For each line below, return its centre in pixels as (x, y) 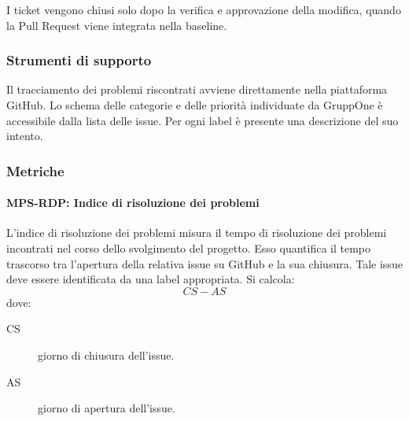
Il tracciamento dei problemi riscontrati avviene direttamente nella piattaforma (197, 89)
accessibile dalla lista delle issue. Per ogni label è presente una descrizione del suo (203, 120)
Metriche (35, 170)
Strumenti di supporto (79, 60)
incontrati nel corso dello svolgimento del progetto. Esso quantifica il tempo (189, 248)
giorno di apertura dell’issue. (107, 408)
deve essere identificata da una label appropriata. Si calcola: (151, 279)
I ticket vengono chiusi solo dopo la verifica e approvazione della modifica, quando (204, 9)
